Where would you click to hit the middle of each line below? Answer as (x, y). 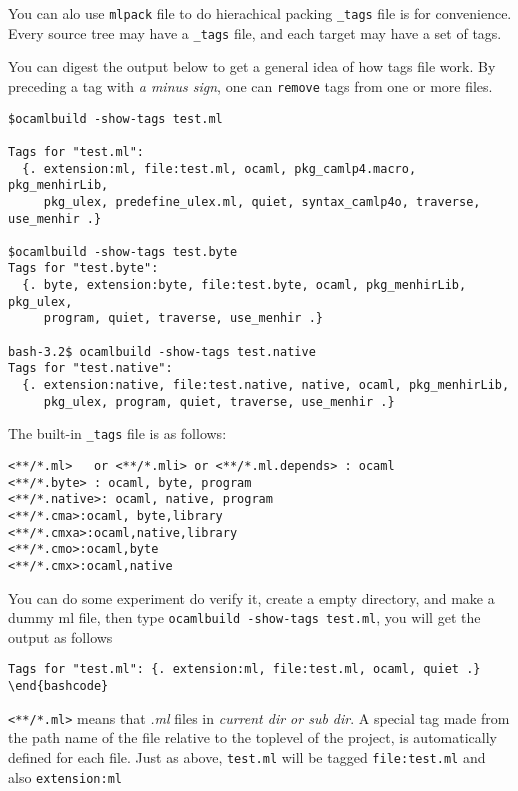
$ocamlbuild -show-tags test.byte (123, 251)
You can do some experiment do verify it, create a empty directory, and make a (251, 597)
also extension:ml (65, 776)
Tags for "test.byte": (83, 268)
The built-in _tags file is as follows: (117, 433)
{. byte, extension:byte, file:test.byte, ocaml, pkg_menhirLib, (244, 285)
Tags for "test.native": (90, 368)
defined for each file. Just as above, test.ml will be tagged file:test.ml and (247, 757)
